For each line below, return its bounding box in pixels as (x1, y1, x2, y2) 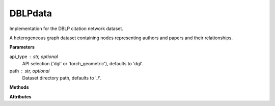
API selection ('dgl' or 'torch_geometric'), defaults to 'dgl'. (22, 61, 144, 67)
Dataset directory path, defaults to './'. (22, 74, 102, 81)
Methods (9, 84, 29, 90)
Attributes (9, 93, 32, 99)
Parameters (9, 44, 35, 50)
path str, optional (9, 68, 50, 74)
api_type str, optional (9, 54, 58, 60)
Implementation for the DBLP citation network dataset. (9, 25, 123, 32)
